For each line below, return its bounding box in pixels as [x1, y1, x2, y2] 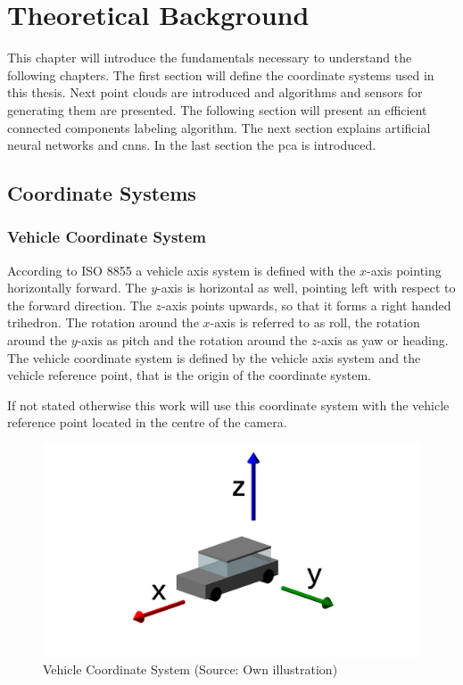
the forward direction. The [7, 295, 152, 314]
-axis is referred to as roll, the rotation [210, 313, 420, 332]
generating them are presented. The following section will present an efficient [7, 100, 427, 119]
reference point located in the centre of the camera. [7, 413, 287, 432]
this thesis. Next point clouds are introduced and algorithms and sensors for [7, 83, 423, 102]
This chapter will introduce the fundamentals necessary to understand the [7, 48, 412, 67]
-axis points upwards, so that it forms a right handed [161, 295, 451, 314]
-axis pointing [367, 260, 442, 279]
